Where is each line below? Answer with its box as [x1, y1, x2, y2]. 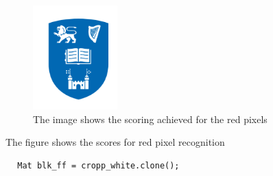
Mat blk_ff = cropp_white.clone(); [17, 160, 180, 170]
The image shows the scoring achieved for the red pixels [33, 111, 268, 126]
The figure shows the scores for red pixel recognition [5, 135, 225, 149]
